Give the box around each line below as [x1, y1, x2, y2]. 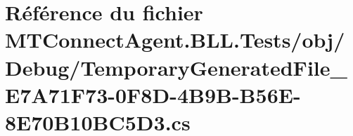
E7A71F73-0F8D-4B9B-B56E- [5, 80, 301, 109]
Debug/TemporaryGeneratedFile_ [5, 53, 347, 81]
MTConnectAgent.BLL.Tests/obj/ [5, 25, 345, 54]
